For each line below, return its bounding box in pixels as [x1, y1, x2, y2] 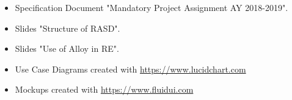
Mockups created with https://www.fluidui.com [15, 83, 194, 96]
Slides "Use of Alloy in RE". [15, 42, 119, 55]
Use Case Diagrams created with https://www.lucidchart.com [15, 62, 246, 75]
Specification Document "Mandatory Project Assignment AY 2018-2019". [15, 1, 288, 13]
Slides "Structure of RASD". [15, 21, 120, 34]
